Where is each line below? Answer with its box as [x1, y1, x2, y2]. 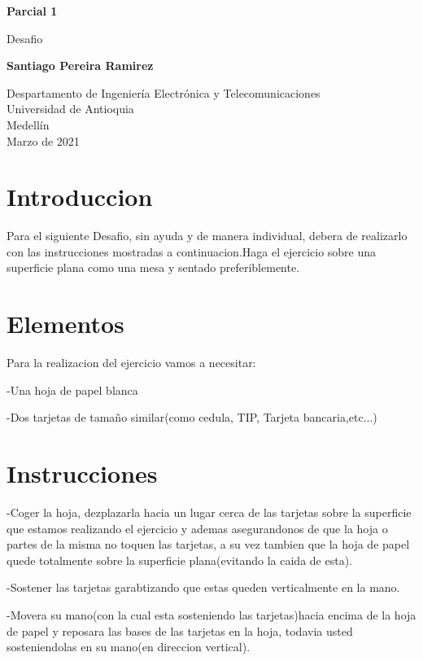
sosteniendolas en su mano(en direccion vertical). [7, 638, 251, 655]
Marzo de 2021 [7, 132, 80, 149]
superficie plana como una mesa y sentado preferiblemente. [7, 259, 300, 276]
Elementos [7, 307, 124, 340]
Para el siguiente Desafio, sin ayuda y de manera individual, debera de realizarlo [7, 227, 408, 244]
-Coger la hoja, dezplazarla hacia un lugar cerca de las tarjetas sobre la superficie [7, 504, 412, 521]
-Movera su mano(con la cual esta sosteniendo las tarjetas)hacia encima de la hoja [7, 606, 416, 624]
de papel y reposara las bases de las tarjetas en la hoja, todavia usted [7, 622, 353, 639]
